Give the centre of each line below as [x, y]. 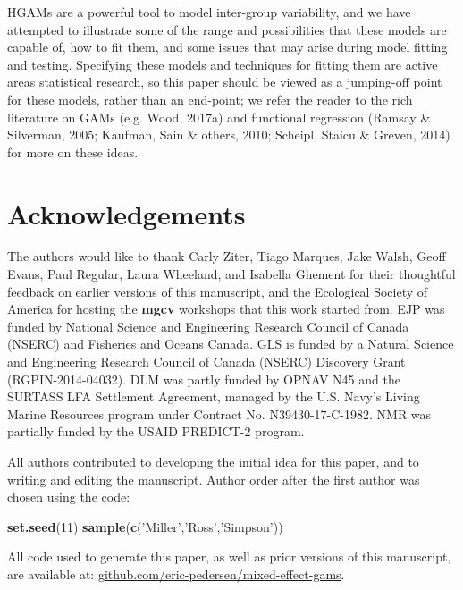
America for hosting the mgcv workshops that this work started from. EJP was [226, 309]
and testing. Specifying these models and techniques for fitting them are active [223, 64]
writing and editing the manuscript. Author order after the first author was [214, 479]
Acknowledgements [126, 213]
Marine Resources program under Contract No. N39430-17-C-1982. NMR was [219, 413]
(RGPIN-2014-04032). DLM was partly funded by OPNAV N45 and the [204, 379]
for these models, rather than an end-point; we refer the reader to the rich [210, 99]
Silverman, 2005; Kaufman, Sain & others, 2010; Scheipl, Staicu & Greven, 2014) [229, 135]
